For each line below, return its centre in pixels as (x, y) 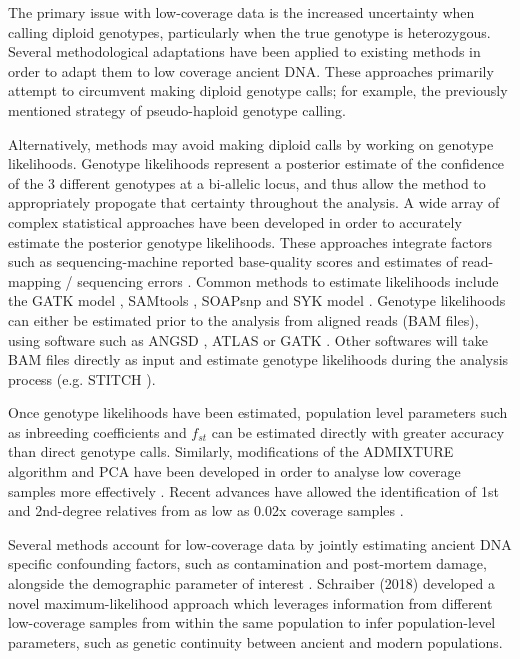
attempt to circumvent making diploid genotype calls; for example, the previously (258, 90)
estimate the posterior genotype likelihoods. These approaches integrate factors (250, 241)
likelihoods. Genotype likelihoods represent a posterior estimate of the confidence (256, 163)
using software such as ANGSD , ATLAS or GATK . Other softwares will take (248, 339)
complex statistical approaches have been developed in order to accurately (235, 221)
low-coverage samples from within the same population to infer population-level (252, 622)
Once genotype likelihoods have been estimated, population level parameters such (258, 412)
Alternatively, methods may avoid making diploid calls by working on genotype (251, 143)
